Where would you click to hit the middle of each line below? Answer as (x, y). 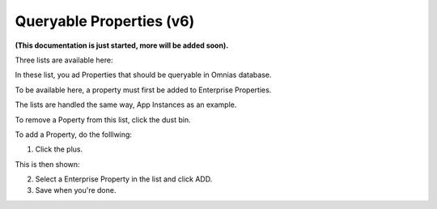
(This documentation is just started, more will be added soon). (122, 45)
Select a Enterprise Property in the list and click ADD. (124, 179)
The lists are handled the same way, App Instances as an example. (126, 104)
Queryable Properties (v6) (105, 21)
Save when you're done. (76, 190)
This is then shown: (47, 164)
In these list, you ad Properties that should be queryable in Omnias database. (143, 75)
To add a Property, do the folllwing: (74, 134)
